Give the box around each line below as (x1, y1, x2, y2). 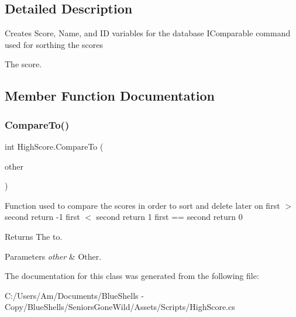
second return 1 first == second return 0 (96, 211, 243, 223)
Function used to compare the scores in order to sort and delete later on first (5, 199, 280, 211)
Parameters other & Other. (5, 250, 102, 262)
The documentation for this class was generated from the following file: (5, 270, 259, 282)
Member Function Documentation (5, 87, 215, 105)
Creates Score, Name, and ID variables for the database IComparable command (5, 27, 291, 39)
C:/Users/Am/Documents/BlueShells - (5, 289, 144, 301)
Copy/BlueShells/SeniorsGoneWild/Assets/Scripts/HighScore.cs (5, 301, 235, 313)
